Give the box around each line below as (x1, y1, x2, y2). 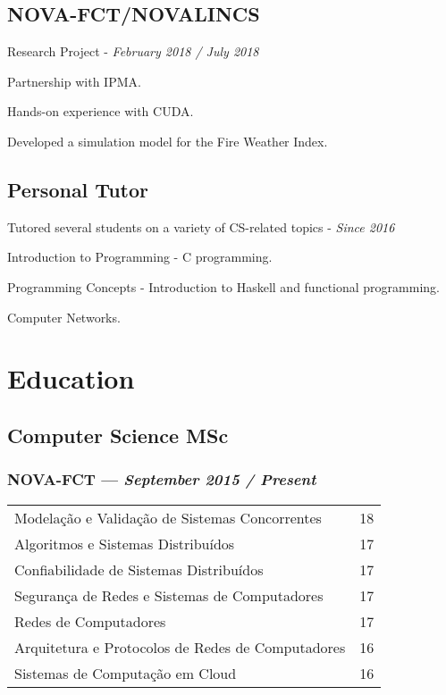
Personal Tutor (7, 175, 148, 203)
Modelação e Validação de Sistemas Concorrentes (14, 507, 322, 528)
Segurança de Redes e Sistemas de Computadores (14, 584, 324, 606)
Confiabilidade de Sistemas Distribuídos (14, 558, 264, 580)
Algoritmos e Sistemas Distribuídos (14, 532, 235, 554)
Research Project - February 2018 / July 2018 (7, 42, 259, 61)
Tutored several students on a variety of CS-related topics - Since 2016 (7, 217, 395, 236)
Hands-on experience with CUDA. (7, 102, 194, 121)
